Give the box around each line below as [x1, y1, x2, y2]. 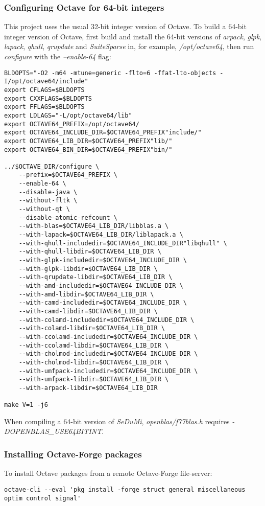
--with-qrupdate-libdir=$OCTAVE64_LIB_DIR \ [18, 273, 173, 281]
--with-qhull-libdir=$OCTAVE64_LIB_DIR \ [18, 248, 161, 256]
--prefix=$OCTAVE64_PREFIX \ [18, 171, 117, 179]
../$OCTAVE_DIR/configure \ [4, 163, 100, 170]
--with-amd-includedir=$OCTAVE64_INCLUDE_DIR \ [18, 282, 183, 289]
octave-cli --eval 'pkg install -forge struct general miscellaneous [4, 486, 246, 493]
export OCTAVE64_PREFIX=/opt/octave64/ [4, 120, 139, 128]
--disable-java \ [18, 188, 78, 196]
